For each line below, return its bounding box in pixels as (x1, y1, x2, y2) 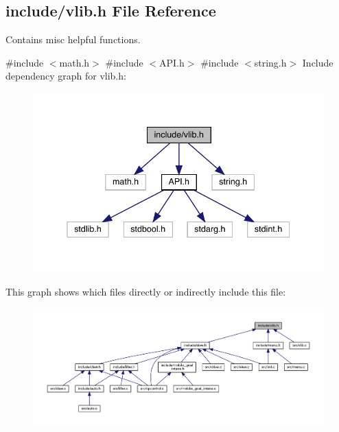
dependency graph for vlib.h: (5, 69, 126, 83)
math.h (59, 55, 90, 69)
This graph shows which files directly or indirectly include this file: (5, 284, 286, 298)
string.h (254, 55, 287, 69)
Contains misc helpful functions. (5, 32, 141, 47)
